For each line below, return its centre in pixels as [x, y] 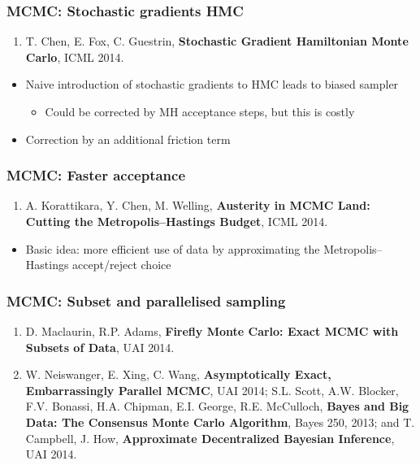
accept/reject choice [122, 265]
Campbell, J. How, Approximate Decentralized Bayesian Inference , [210, 438]
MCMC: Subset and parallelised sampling [146, 300]
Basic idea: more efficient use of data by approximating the [173, 248]
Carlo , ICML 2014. [75, 56]
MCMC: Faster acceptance [96, 175]
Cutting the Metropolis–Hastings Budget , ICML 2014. [177, 221]
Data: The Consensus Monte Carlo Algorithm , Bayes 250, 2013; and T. [220, 422]
